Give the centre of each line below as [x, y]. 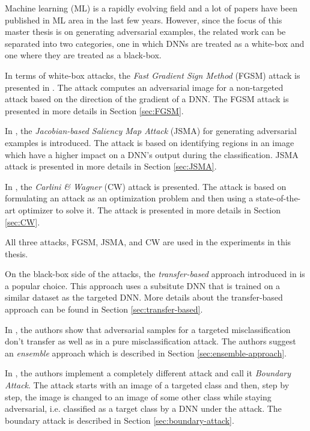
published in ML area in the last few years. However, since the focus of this [144, 20]
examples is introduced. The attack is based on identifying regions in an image [150, 142]
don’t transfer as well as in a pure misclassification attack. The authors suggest [150, 341]
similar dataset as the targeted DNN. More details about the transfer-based [144, 297]
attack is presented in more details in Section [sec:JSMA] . [111, 166]
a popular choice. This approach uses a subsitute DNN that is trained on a [143, 285]
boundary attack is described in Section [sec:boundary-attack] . [120, 420]
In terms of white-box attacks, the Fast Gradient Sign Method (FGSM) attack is [153, 75]
